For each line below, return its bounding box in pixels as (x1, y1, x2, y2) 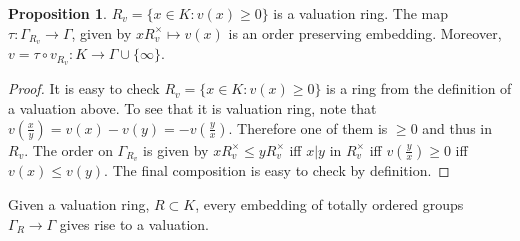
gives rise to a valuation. (59, 213, 209, 234)
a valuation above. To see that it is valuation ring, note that (8, 97, 377, 118)
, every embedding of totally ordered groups (195, 193, 464, 214)
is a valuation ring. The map (273, 3, 449, 23)
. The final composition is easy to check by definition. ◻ (104, 160, 450, 181)
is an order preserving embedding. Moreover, (228, 22, 502, 43)
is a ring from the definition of (326, 78, 512, 99)
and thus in (422, 117, 493, 138)
